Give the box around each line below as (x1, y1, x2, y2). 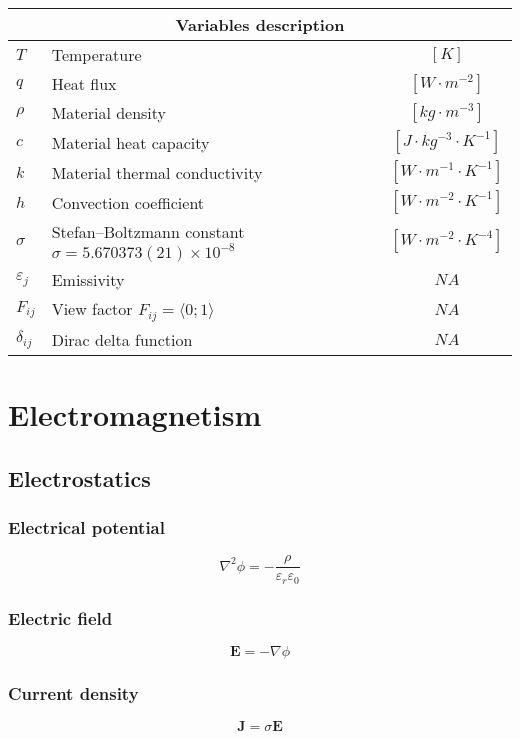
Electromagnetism (8, 394, 262, 435)
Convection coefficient (51, 190, 205, 214)
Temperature (51, 43, 142, 66)
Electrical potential (8, 515, 165, 540)
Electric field (8, 605, 113, 630)
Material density (51, 101, 167, 124)
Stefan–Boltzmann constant (51, 220, 245, 243)
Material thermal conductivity (51, 160, 263, 184)
